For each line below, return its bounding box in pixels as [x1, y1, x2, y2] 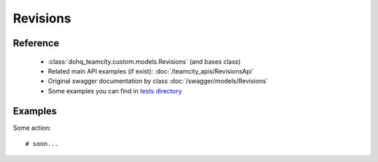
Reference [13, 37, 59, 49]
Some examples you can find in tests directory [48, 86, 182, 95]
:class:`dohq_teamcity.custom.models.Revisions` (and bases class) [48, 57, 241, 66]
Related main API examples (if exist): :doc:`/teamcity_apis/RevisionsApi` [48, 67, 255, 75]
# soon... [25, 140, 59, 148]
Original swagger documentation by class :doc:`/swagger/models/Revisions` [48, 77, 269, 86]
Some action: [13, 123, 52, 132]
